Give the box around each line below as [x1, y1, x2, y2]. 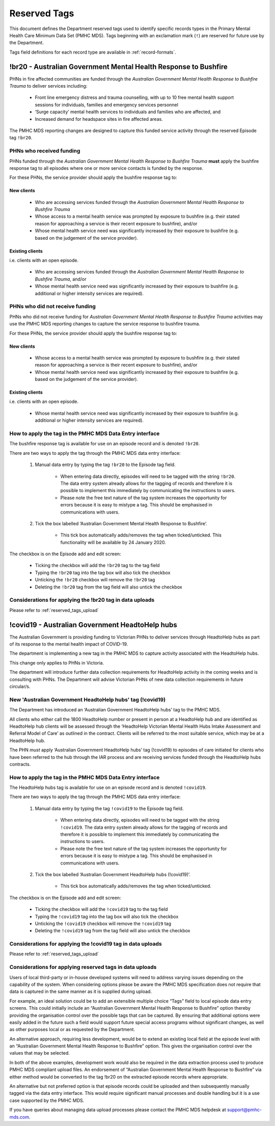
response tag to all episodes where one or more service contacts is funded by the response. [9, 165, 204, 171]
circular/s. [9, 683, 31, 689]
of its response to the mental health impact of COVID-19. [9, 641, 128, 647]
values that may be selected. [9, 1050, 70, 1056]
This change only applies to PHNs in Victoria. [9, 659, 104, 666]
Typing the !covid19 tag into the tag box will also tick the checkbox [35, 913, 179, 919]
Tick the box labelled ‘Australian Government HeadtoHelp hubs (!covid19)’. [35, 871, 191, 877]
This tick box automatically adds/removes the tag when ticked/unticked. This [60, 532, 222, 538]
